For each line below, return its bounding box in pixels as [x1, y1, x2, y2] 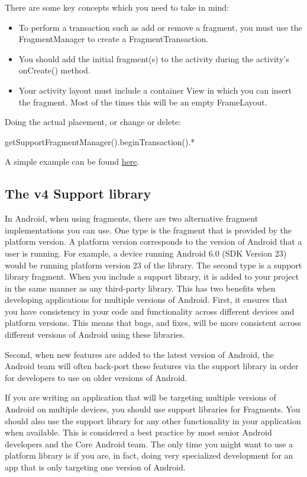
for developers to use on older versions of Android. [5, 371, 188, 383]
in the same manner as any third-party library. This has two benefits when [5, 281, 276, 294]
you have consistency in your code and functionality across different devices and [5, 305, 295, 317]
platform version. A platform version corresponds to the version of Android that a [5, 235, 302, 248]
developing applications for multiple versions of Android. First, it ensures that [5, 293, 288, 306]
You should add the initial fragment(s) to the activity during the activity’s [18, 52, 289, 65]
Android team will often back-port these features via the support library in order [5, 360, 299, 372]
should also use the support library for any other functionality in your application [5, 414, 301, 427]
